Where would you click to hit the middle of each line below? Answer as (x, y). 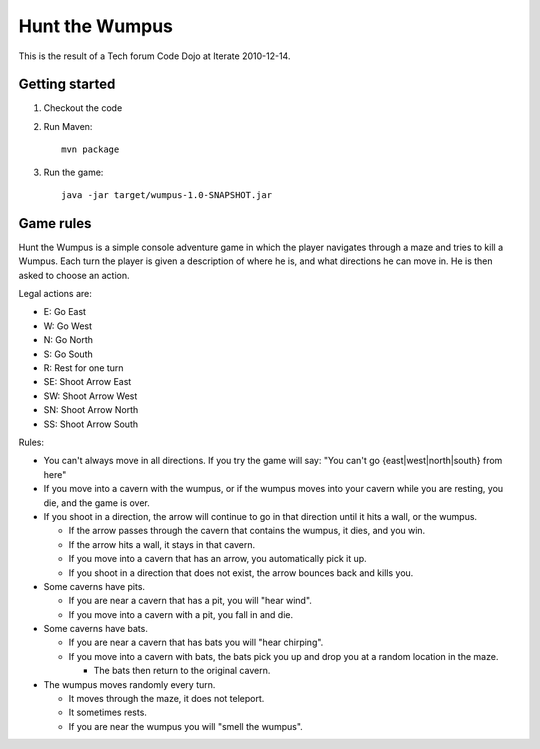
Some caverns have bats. (96, 629)
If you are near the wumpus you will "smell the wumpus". (186, 726)
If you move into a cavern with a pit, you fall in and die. (181, 614)
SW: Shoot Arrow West (90, 396)
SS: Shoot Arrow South (91, 424)
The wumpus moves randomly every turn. (129, 684)
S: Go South (68, 354)
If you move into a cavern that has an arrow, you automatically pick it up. (217, 559)
